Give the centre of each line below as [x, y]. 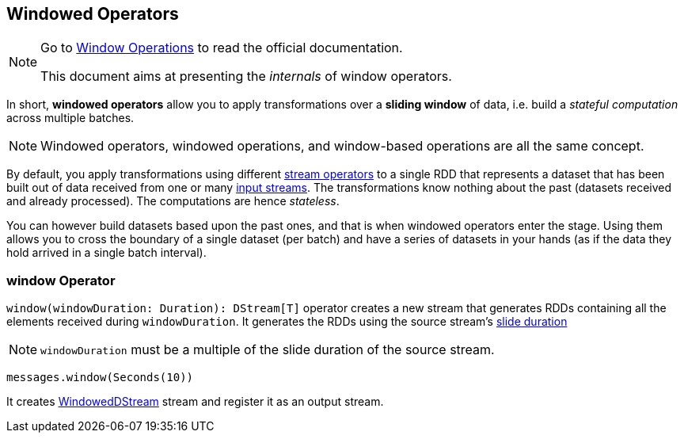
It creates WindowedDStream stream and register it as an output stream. [195, 402]
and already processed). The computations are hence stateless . [173, 201]
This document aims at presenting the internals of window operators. [246, 76]
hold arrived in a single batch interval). [106, 253]
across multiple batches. [70, 118]
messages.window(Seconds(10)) [100, 378]
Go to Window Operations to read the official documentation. [222, 48]
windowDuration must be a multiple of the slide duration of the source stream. [268, 350]
